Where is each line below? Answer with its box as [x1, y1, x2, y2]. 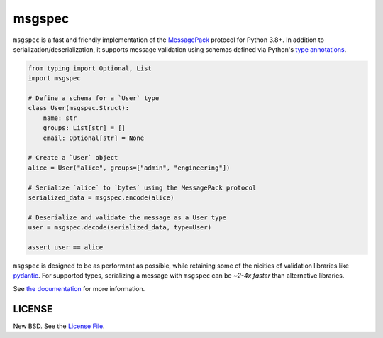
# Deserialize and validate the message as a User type [28, 213, 227, 222]
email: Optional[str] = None [43, 133, 145, 142]
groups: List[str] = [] [43, 124, 126, 132]
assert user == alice [28, 243, 104, 251]
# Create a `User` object [28, 153, 118, 162]
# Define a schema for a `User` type [28, 94, 160, 102]
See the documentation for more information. [13, 284, 145, 293]
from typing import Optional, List [28, 64, 152, 72]
